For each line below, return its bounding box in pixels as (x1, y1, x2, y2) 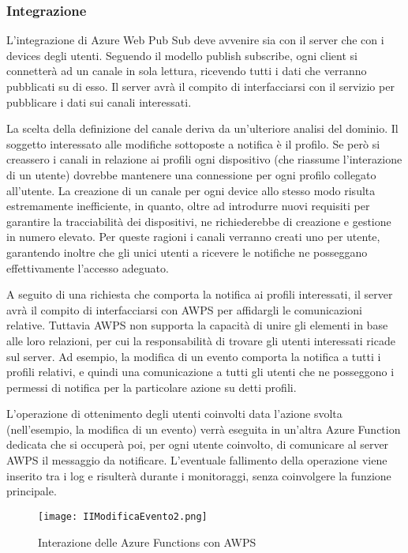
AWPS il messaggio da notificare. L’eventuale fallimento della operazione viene (6, 452, 387, 468)
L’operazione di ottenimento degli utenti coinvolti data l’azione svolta (6, 405, 342, 422)
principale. (6, 483, 57, 499)
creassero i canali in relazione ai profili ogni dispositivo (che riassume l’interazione (6, 151, 402, 167)
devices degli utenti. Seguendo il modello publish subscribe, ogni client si (6, 47, 357, 63)
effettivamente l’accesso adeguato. (6, 259, 169, 276)
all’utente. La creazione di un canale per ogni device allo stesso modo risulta (6, 182, 376, 198)
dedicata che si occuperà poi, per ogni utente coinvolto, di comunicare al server (6, 436, 389, 453)
